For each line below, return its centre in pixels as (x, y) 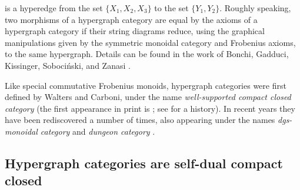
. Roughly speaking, (255, 8)
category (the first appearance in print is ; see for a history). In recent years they (150, 108)
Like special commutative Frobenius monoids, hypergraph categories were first (146, 85)
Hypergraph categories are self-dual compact (144, 163)
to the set (171, 8)
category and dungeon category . (98, 131)
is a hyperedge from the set (54, 8)
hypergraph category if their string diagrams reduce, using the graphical (135, 31)
